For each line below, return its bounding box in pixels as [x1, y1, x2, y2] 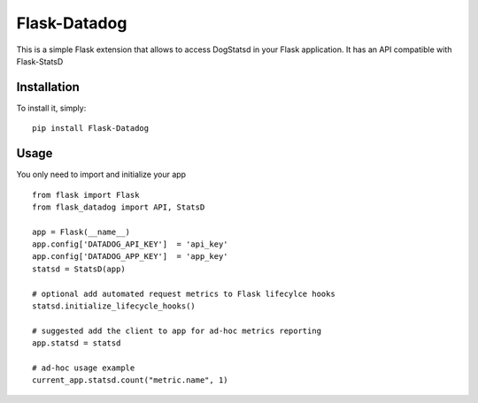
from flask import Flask [32, 190, 140, 200]
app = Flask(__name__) [32, 226, 131, 237]
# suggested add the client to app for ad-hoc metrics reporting [32, 325, 322, 336]
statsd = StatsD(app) [32, 263, 126, 274]
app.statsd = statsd [32, 338, 121, 348]
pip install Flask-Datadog [32, 124, 150, 133]
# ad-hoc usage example [32, 363, 135, 373]
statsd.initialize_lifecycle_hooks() [32, 301, 197, 311]
